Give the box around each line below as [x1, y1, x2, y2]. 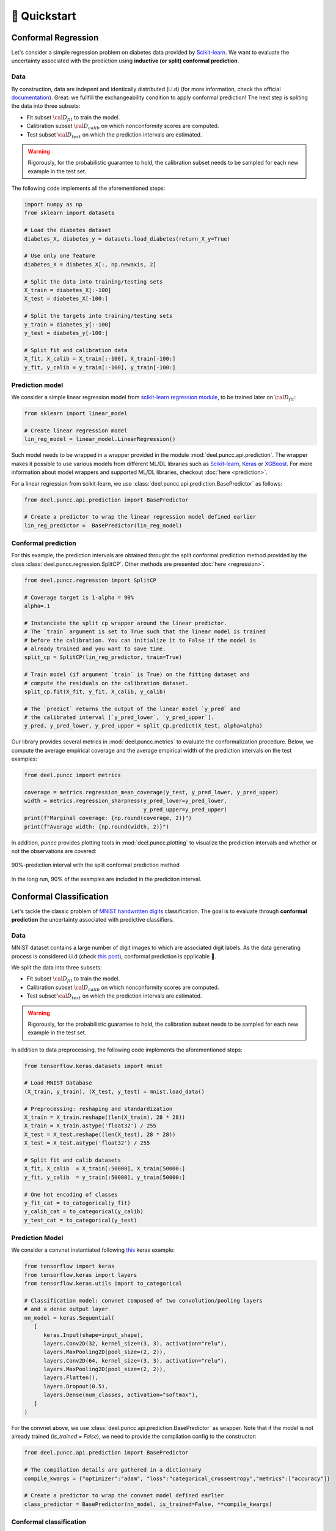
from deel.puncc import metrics [24, 772, 122, 779]
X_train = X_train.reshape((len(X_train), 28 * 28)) [24, 1114, 186, 1121]
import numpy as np [24, 201, 82, 208]
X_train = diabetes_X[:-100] [24, 287, 112, 293]
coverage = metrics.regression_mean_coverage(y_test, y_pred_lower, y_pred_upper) [24, 789, 279, 796]
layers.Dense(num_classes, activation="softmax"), [43, 1391, 199, 1399]
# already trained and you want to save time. [24, 645, 166, 652]
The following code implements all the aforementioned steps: [11, 184, 166, 192]
